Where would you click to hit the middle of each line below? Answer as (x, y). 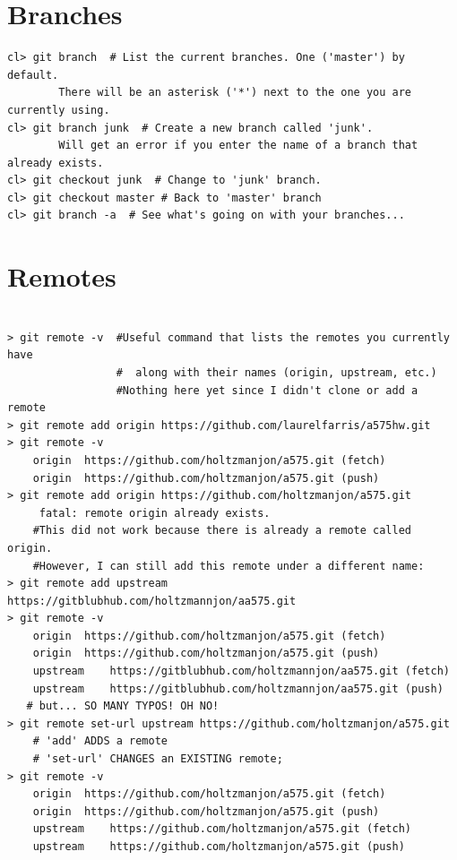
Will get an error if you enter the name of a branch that (238, 146)
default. (33, 75)
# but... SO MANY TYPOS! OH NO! (123, 706)
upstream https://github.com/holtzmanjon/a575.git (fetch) (222, 829)
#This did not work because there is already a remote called (222, 531)
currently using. (59, 110)
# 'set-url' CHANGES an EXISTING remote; (158, 759)
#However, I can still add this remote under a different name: (228, 566)
